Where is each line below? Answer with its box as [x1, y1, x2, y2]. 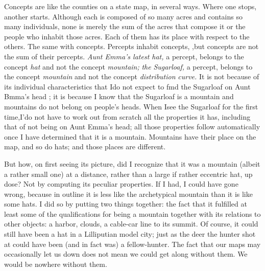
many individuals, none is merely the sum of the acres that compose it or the [4, 21, 246, 32]
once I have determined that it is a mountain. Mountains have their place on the [4, 131, 256, 142]
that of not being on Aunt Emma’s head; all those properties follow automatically [4, 121, 260, 132]
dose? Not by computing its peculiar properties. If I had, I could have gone [4, 178, 238, 189]
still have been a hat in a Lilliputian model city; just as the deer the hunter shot [4, 229, 256, 239]
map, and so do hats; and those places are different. [4, 141, 166, 152]
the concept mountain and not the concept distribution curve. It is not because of [4, 71, 259, 82]
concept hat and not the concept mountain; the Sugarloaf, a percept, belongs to [4, 61, 253, 72]
